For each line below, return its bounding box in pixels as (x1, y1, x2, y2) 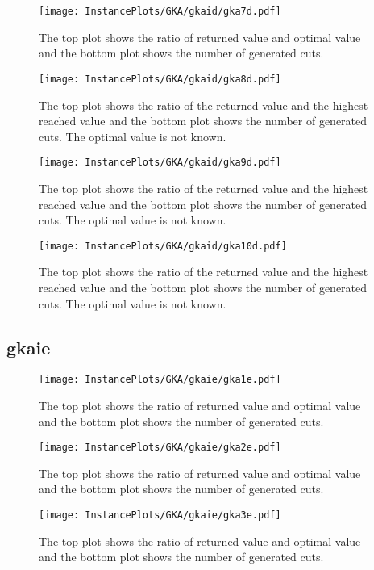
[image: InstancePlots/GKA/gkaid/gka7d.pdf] (39, 6, 281, 17)
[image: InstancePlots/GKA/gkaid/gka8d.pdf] (39, 73, 281, 85)
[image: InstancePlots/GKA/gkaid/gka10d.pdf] (39, 240, 287, 252)
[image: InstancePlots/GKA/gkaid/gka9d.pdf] (39, 157, 281, 169)
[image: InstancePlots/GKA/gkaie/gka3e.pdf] (39, 509, 281, 522)
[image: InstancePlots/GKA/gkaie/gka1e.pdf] (39, 374, 281, 386)
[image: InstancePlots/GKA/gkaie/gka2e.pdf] (39, 442, 281, 454)
